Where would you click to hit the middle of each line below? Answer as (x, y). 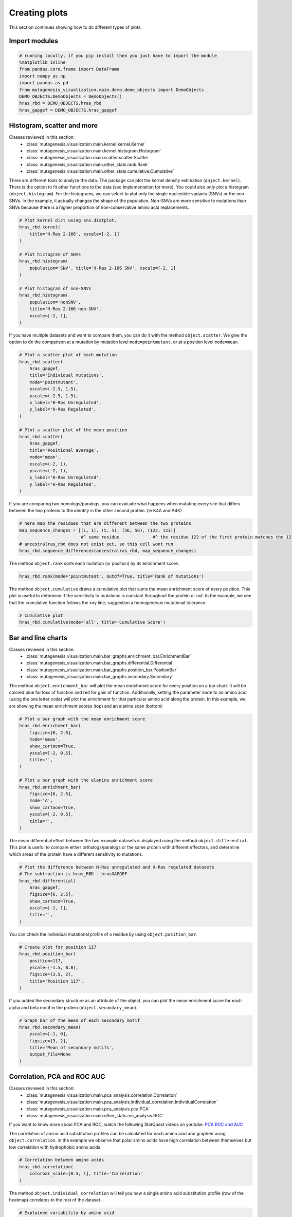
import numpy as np (42, 76)
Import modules (34, 41)
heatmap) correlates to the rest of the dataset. (55, 1200)
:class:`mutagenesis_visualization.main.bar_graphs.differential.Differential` (100, 663)
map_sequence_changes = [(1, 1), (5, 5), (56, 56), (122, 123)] (98, 530)
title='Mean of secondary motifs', (72, 1048)
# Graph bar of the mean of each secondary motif (80, 1020)
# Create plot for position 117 (58, 947)
